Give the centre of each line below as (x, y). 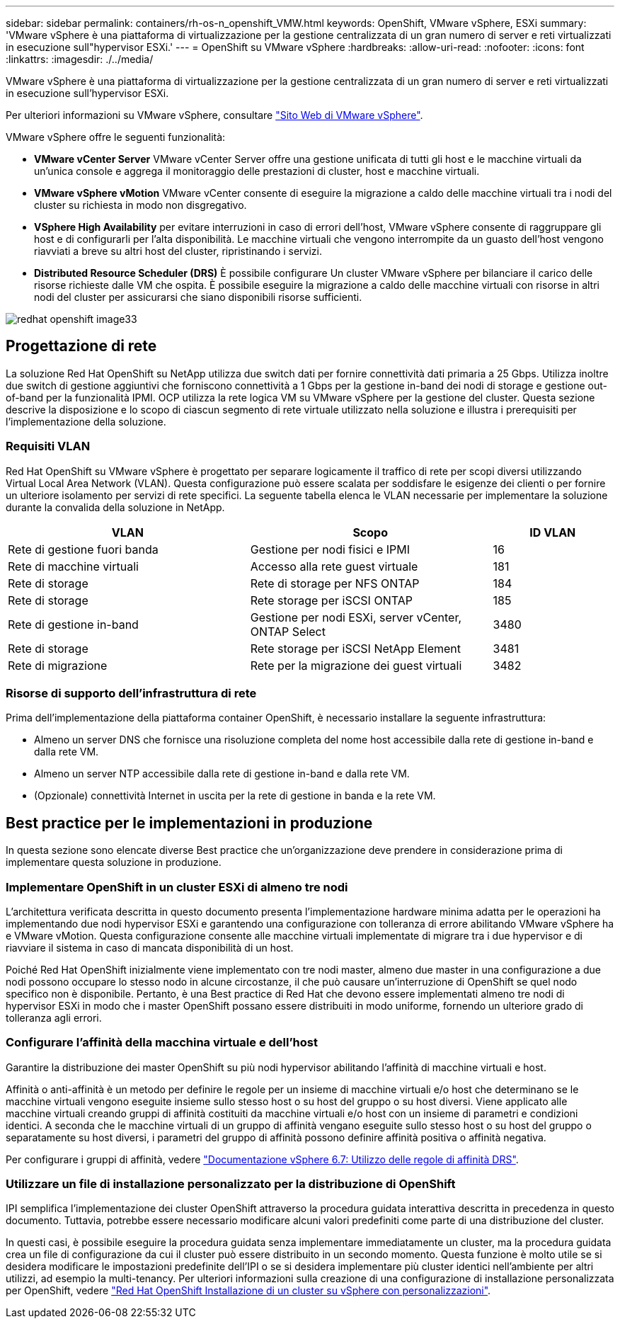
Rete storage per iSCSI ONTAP (331, 600)
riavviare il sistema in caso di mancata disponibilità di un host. (150, 947)
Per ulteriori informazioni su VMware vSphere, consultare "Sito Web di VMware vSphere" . (214, 115)
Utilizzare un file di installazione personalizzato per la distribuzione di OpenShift (231, 1184)
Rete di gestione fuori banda (83, 549)
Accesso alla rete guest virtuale (334, 566)
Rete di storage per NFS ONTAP (335, 583)
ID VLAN (553, 532)
